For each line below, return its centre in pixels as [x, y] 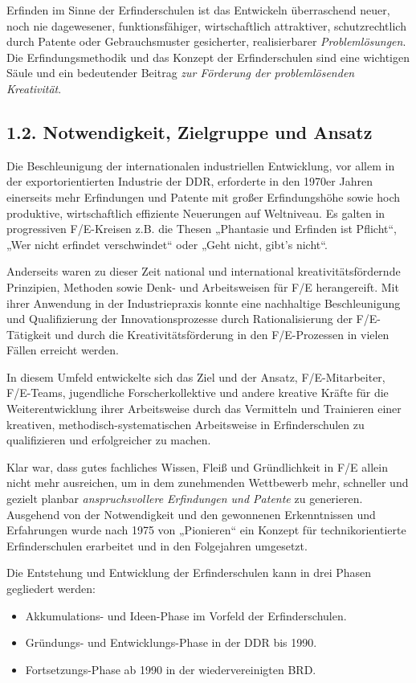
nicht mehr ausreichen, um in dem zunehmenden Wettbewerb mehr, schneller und [208, 483]
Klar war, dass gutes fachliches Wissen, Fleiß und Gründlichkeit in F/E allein [197, 466]
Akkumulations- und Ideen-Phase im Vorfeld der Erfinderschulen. [186, 615]
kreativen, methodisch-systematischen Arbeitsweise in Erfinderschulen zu [186, 424]
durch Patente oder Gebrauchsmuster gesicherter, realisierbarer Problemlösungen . [206, 41]
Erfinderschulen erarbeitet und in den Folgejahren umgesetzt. [157, 545]
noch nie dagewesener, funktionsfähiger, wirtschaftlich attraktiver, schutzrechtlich [206, 25]
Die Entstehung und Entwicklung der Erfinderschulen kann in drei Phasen [189, 573]
